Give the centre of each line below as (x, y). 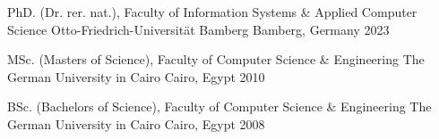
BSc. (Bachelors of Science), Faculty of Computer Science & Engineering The (219, 106)
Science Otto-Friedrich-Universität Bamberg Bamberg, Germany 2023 (198, 29)
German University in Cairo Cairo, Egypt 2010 (136, 76)
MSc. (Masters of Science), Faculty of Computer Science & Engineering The (216, 59)
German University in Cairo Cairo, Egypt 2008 (136, 123)
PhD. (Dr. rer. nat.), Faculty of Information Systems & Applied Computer (212, 12)
